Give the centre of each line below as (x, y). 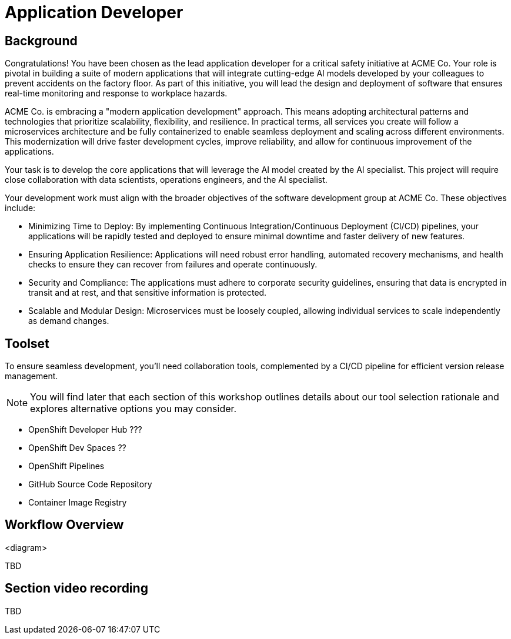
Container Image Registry (78, 503)
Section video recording (76, 588)
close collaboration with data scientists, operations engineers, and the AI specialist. (166, 180)
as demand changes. (69, 321)
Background (41, 41)
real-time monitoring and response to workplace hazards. (116, 93)
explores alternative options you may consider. (133, 409)
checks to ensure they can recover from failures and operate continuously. (173, 265)
